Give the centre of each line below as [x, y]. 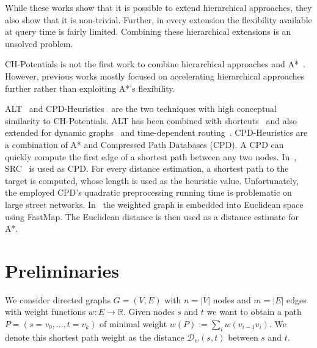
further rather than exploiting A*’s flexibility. [90, 88]
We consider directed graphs [58, 299]
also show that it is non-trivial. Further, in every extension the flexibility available [158, 19]
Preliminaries [62, 270]
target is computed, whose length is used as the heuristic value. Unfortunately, [152, 180]
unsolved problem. [39, 43]
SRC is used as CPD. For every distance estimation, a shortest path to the [147, 168]
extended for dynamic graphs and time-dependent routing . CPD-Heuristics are [156, 132]
